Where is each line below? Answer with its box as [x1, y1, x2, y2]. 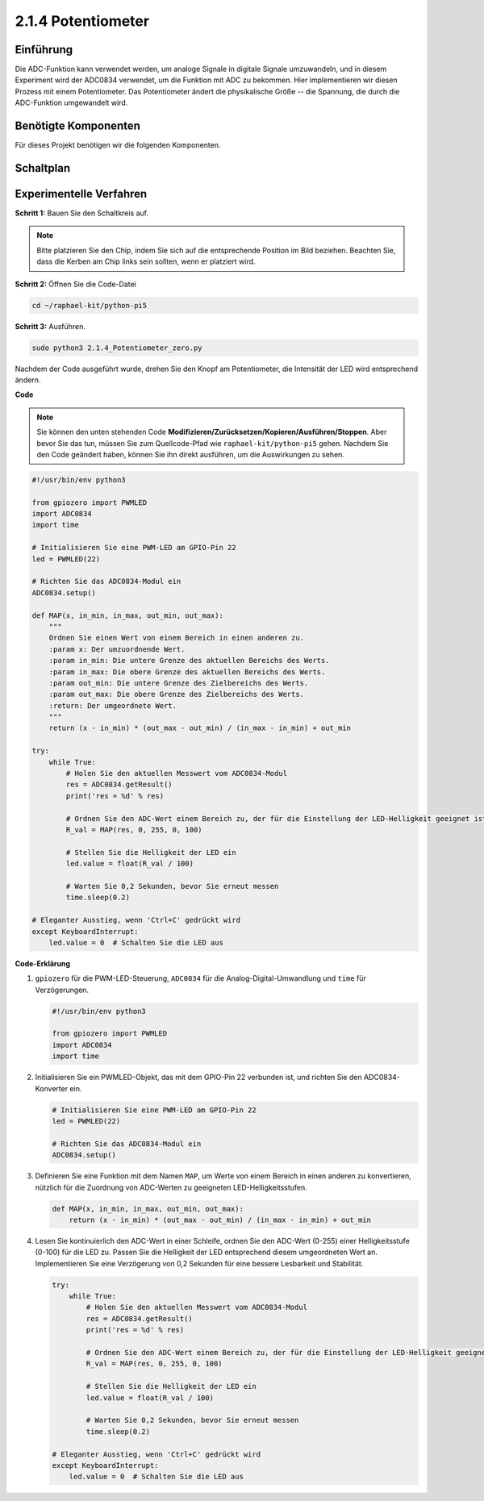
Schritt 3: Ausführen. [15, 321, 86, 331]
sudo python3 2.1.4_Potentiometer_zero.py [31, 343, 202, 352]
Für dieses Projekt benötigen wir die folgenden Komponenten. [15, 140, 221, 150]
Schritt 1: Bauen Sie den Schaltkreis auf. [15, 208, 149, 218]
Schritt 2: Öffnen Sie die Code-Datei [15, 279, 136, 289]
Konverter [35, 1083, 69, 1093]
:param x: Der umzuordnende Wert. [48, 644, 186, 653]
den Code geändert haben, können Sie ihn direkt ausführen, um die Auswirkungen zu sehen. [36, 449, 344, 459]
